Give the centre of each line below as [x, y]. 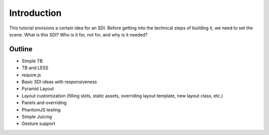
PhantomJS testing [41, 110]
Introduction [35, 13]
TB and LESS [35, 68]
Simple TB [32, 61]
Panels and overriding [44, 103]
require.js [31, 75]
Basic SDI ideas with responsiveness [59, 82]
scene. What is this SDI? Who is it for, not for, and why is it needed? [78, 34]
